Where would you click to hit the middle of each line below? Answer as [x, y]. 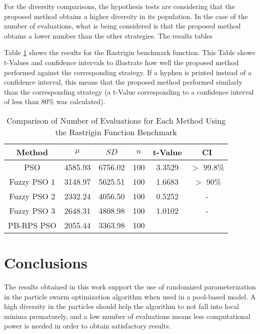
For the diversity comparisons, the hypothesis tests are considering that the [119, 6]
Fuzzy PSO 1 [32, 181]
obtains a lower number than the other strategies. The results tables [108, 35]
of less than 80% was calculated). [55, 101]
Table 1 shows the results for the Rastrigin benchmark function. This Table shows [130, 52]
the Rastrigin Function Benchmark [116, 132]
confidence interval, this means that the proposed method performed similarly [123, 82]
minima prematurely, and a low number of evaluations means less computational [127, 316]
